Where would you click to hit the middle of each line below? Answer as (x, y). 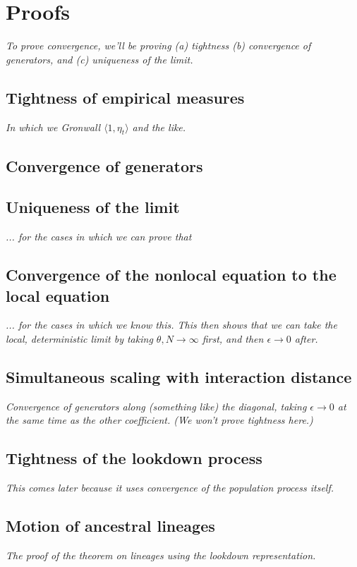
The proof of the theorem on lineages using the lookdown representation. (161, 555)
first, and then (233, 339)
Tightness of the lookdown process (134, 458)
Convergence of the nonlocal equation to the (171, 275)
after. (306, 339)
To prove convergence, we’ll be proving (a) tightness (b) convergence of (158, 45)
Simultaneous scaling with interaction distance (179, 377)
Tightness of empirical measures (125, 97)
